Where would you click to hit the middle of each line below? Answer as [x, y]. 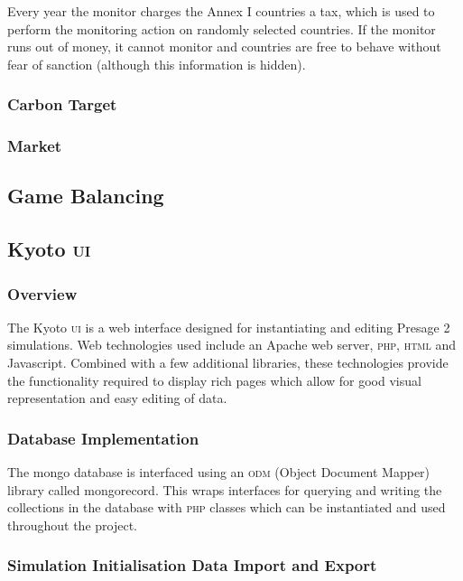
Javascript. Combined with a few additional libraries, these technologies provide [228, 363]
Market [35, 146]
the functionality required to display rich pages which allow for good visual [214, 380]
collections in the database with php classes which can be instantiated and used [227, 507]
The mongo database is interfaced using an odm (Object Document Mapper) [219, 472]
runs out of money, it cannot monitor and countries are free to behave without [224, 47]
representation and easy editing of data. [117, 398]
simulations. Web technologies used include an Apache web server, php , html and [231, 345]
